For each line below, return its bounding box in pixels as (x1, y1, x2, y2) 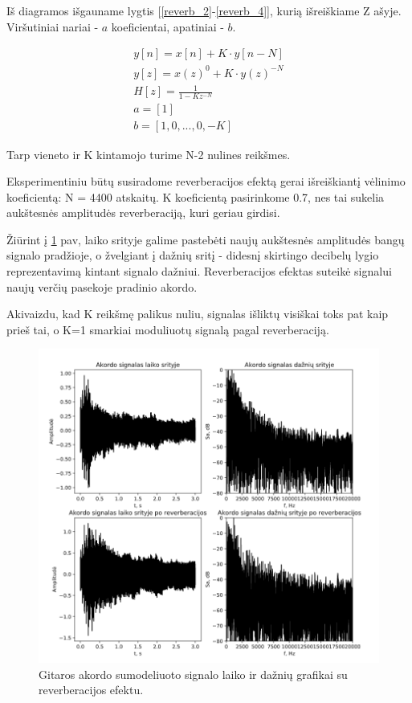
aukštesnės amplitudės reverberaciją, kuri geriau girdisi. (6, 204, 280, 221)
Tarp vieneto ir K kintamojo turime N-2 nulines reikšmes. (6, 145, 291, 162)
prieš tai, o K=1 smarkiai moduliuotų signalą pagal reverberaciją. (6, 321, 329, 337)
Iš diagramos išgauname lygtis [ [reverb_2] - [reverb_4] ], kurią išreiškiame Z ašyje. (6, 2, 402, 18)
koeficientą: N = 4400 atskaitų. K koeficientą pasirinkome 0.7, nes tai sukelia (6, 188, 385, 205)
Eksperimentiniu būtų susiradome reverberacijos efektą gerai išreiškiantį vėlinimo (6, 173, 406, 190)
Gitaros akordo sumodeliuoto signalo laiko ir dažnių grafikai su (39, 665, 348, 682)
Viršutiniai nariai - (6, 18, 99, 35)
